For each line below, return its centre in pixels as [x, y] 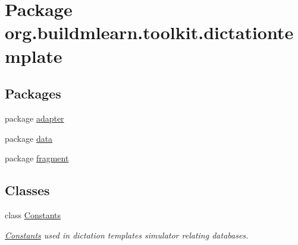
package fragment [37, 158]
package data [29, 138]
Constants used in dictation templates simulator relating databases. [127, 235]
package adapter [34, 118]
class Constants [33, 214]
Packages [33, 93]
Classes [27, 190]
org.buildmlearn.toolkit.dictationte [149, 32]
